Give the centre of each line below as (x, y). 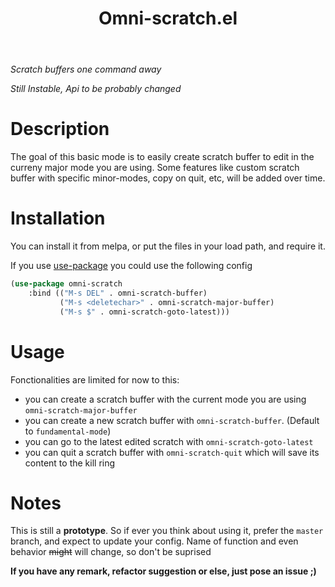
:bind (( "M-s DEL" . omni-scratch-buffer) (118, 293)
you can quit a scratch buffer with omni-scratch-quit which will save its (172, 452)
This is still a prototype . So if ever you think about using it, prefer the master (167, 531)
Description (60, 129)
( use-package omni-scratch (66, 284)
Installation (58, 218)
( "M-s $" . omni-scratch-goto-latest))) (144, 312)
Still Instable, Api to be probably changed (96, 89)
